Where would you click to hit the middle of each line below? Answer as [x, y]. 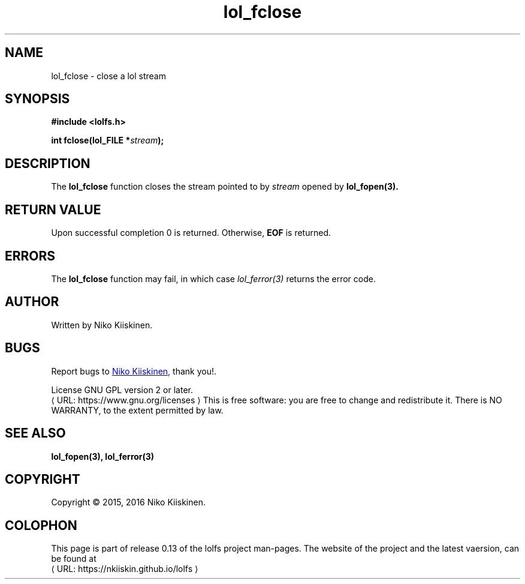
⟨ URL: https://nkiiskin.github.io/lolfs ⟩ [125, 569]
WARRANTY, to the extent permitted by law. [137, 410]
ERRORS [30, 256]
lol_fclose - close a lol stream [108, 76]
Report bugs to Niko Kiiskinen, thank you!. [134, 371]
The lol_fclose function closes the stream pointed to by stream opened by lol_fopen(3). [225, 187]
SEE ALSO [35, 433]
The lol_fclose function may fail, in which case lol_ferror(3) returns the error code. [213, 278]
